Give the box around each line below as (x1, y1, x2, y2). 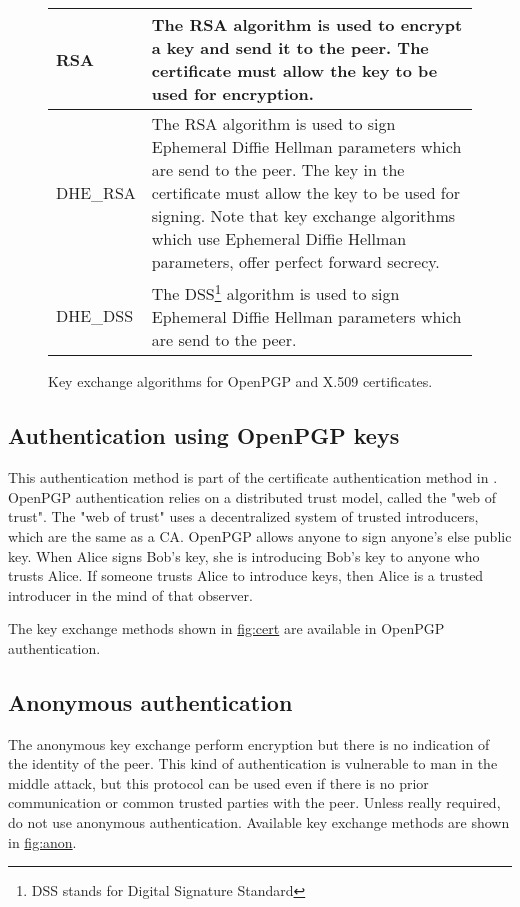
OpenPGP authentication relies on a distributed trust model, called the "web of (8, 486, 496, 507)
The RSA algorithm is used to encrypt (151, 13, 463, 36)
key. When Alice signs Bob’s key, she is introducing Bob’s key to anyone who (8, 545, 480, 566)
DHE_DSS (56, 303, 134, 327)
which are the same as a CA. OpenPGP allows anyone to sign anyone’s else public (8, 525, 512, 546)
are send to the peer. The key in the (151, 158, 405, 181)
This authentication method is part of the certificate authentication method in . (8, 467, 498, 488)
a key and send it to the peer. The (151, 36, 429, 59)
